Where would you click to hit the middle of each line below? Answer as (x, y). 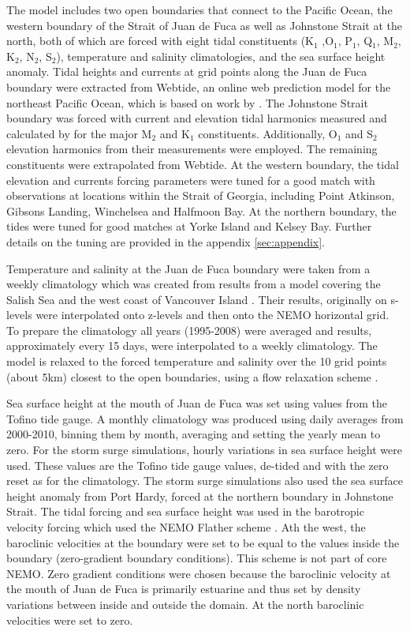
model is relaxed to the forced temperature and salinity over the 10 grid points (197, 361)
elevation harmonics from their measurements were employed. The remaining (192, 149)
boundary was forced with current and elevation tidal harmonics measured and (197, 118)
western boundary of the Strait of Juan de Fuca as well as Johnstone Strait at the (204, 25)
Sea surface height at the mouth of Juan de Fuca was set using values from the (197, 403)
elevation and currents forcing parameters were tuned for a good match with (191, 180)
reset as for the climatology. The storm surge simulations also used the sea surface (205, 481)
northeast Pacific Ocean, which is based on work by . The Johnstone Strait (187, 102)
